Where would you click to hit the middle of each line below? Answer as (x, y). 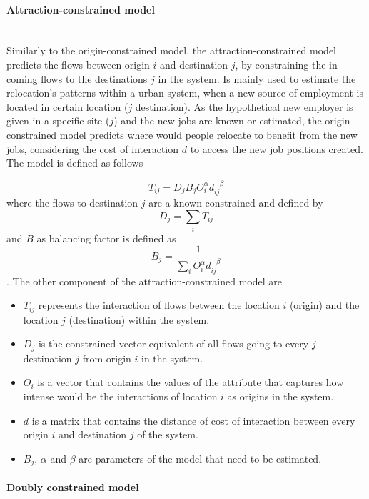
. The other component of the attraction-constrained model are (145, 281)
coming (22, 78)
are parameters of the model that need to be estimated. (200, 458)
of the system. (168, 434)
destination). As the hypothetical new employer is (244, 106)
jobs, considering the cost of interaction (93, 148)
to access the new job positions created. (277, 148)
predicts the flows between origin (78, 64)
